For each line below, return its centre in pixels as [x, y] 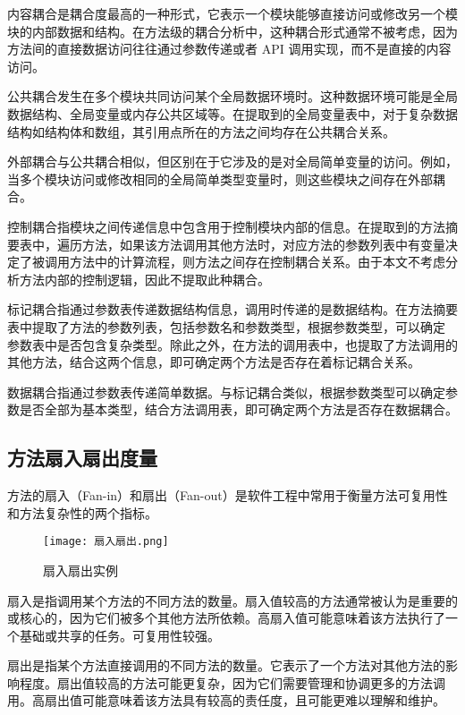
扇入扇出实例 [80, 570]
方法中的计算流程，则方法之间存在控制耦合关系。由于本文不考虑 [257, 262]
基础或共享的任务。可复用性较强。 [119, 635]
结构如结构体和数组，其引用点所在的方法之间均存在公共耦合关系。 [201, 131]
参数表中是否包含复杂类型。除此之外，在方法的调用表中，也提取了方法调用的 [232, 344]
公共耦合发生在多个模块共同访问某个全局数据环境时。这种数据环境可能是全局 [232, 96]
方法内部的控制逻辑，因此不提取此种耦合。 [144, 279]
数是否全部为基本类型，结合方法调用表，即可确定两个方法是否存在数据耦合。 [232, 409]
